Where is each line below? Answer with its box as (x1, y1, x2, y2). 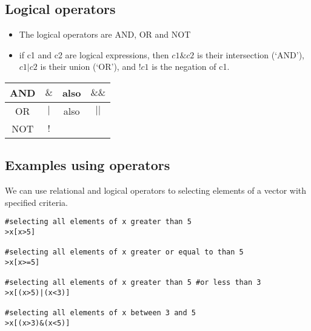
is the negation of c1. (152, 60, 230, 73)
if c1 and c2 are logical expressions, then (19, 48, 169, 61)
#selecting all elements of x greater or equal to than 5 (5, 248, 244, 257)
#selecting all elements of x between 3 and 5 (5, 309, 196, 318)
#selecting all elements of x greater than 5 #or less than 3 (5, 278, 261, 287)
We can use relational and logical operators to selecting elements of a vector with (5, 184, 307, 197)
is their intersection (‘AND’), (197, 48, 304, 61)
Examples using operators (5, 155, 170, 174)
